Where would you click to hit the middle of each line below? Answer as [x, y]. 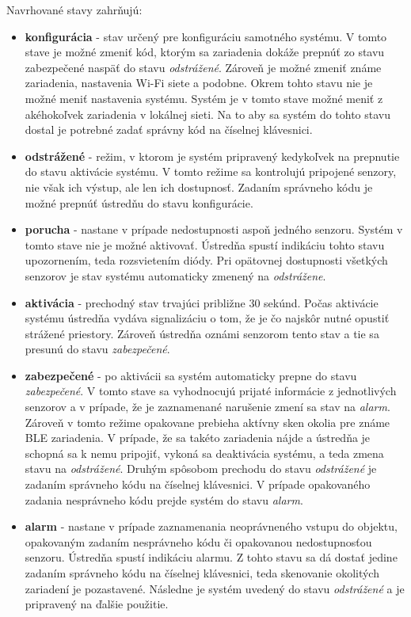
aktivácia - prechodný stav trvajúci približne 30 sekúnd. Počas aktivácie [202, 302]
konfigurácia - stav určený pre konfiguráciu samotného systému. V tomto [206, 36]
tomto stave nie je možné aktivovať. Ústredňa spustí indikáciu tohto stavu [205, 244]
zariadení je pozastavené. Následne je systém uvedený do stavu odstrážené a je [215, 588]
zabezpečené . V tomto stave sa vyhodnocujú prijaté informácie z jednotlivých [211, 391]
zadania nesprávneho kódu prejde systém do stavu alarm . [164, 499]
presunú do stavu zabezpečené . [97, 349]
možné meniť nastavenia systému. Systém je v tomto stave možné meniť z [204, 98]
